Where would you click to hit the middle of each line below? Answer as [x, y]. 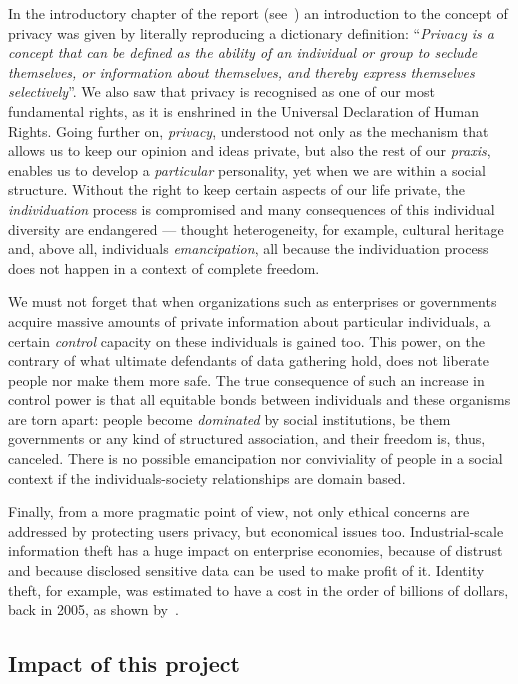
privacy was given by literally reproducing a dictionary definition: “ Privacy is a [251, 32]
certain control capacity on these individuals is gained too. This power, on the [246, 340]
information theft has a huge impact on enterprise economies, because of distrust [255, 550]
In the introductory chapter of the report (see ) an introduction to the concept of [258, 13]
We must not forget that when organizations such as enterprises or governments [252, 301]
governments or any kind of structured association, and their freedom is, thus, [247, 438]
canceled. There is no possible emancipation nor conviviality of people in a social [255, 458]
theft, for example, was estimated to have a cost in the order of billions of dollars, [258, 589]
